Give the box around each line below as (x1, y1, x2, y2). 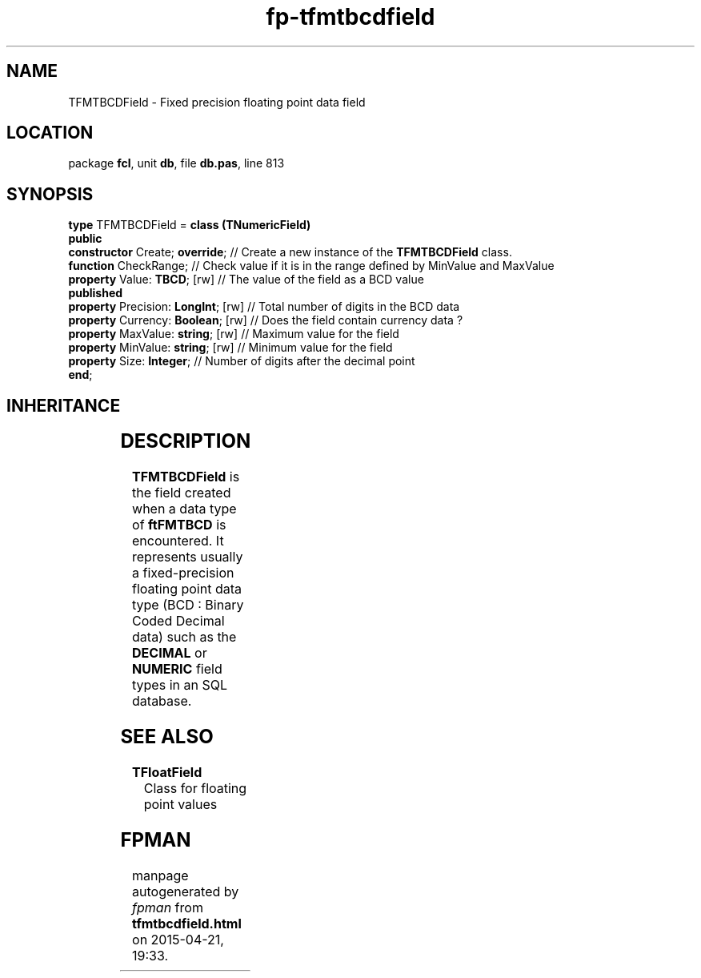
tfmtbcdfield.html (132, 915, 242, 932)
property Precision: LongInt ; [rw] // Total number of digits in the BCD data (68, 300, 460, 314)
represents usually (132, 549, 243, 565)
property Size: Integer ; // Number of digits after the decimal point (68, 354, 415, 368)
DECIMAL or (132, 645, 207, 662)
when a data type (132, 501, 237, 517)
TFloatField (132, 763, 202, 780)
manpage (132, 867, 189, 883)
